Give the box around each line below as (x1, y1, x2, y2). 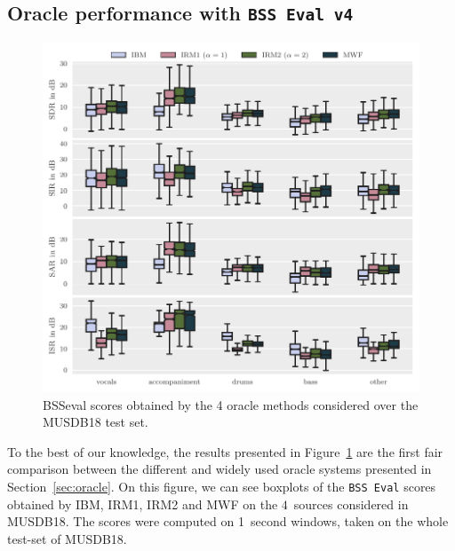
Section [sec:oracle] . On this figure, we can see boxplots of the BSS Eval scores (7, 477, 436, 496)
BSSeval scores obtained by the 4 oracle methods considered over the (43, 395, 419, 413)
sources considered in (293, 494, 409, 513)
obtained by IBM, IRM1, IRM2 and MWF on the (7, 494, 278, 513)
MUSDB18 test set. (43, 413, 148, 431)
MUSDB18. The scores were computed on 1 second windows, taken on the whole (7, 512, 449, 531)
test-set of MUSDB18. (7, 529, 127, 547)
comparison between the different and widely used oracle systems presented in (7, 460, 432, 478)
